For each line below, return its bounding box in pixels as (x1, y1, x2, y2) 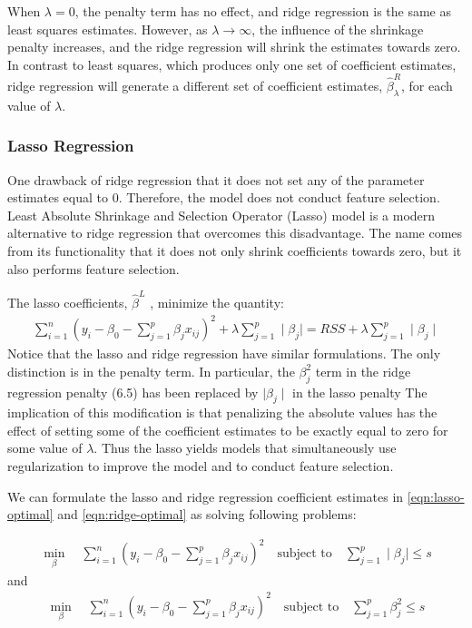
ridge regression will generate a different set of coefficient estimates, (7, 76, 383, 95)
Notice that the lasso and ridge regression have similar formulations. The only (7, 344, 441, 363)
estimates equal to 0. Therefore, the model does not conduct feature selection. (7, 188, 440, 207)
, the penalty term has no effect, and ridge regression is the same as (74, 2, 452, 20)
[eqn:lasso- (407, 486, 465, 505)
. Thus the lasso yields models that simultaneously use (93, 438, 397, 457)
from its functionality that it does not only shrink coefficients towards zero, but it (7, 241, 462, 260)
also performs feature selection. (7, 259, 180, 278)
